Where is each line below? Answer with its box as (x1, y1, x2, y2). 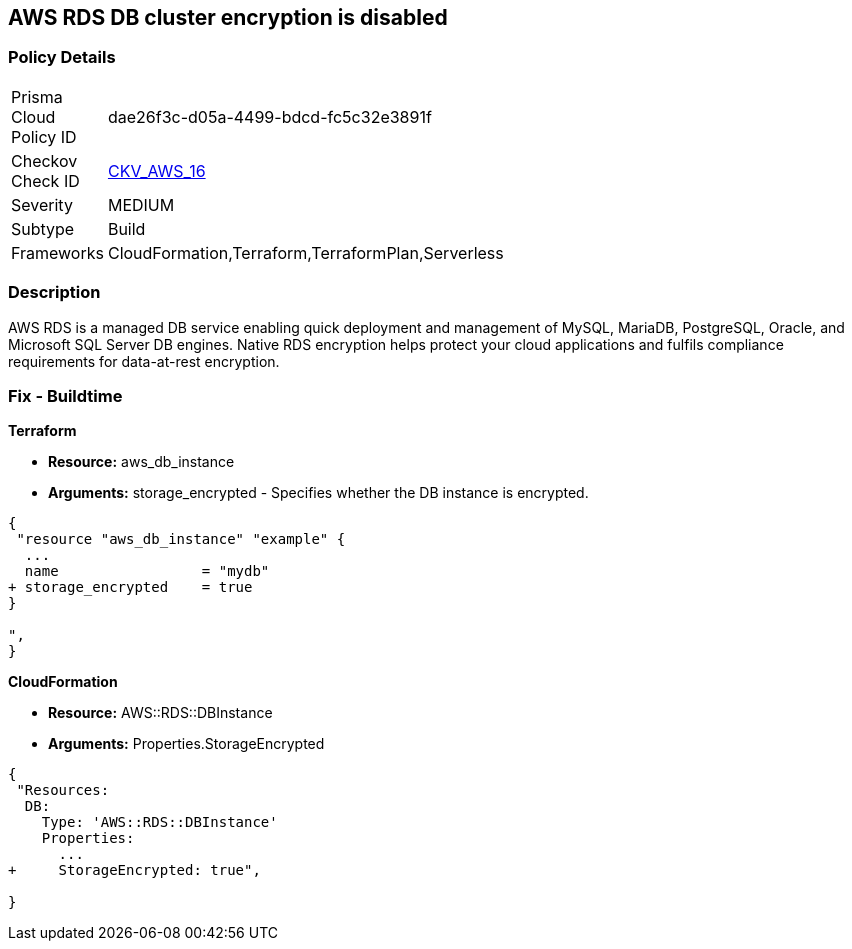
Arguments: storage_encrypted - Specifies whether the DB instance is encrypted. (48, 484, 589, 502)
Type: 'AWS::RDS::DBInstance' (41, 814, 278, 831)
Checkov (11, 150, 78, 171)
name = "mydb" (24, 563, 270, 580)
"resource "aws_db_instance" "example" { (16, 531, 346, 548)
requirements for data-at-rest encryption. (8, 352, 280, 370)
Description (8, 282, 101, 303)
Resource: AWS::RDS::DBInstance (48, 704, 273, 722)
